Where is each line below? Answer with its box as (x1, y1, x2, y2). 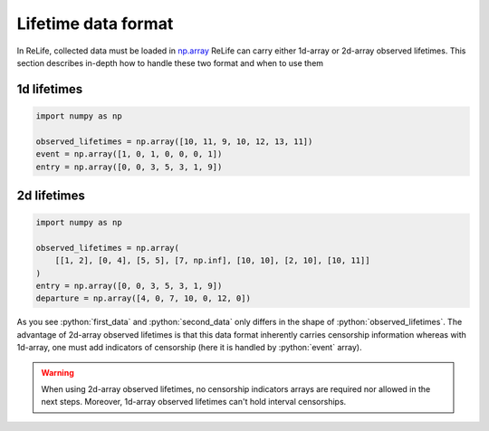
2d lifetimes (16, 187, 86, 203)
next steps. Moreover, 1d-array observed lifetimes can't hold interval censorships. (41, 397, 347, 407)
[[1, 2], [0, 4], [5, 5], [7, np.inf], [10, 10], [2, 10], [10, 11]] (54, 255, 370, 266)
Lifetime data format (16, 14, 174, 34)
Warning (41, 367, 74, 378)
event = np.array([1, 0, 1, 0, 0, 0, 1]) (35, 149, 223, 159)
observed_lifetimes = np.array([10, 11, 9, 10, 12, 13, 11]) (35, 136, 313, 147)
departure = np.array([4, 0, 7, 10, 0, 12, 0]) (35, 293, 251, 303)
